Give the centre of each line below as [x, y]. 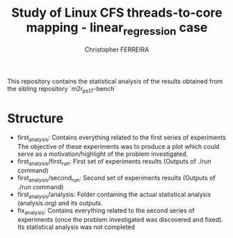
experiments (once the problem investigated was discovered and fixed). [120, 220]
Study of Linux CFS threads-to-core [117, 13]
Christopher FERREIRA [117, 49]
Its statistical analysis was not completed [76, 227]
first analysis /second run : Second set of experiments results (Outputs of [116, 178]
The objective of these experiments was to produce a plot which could [118, 147]
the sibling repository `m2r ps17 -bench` [62, 89]
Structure [35, 118]
